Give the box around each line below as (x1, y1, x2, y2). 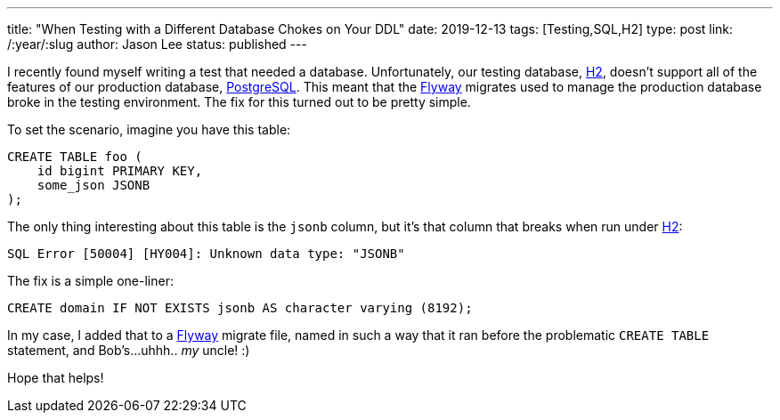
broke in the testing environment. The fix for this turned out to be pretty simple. (7, 94, 471, 109)
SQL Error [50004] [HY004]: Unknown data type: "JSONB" (7, 246, 405, 261)
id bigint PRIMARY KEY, (37, 164, 203, 178)
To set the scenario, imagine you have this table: (7, 122, 291, 137)
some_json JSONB (37, 178, 150, 192)
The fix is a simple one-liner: (7, 273, 174, 288)
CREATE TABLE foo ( (7, 149, 142, 164)
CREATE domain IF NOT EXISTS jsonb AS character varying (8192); (7, 301, 473, 315)
